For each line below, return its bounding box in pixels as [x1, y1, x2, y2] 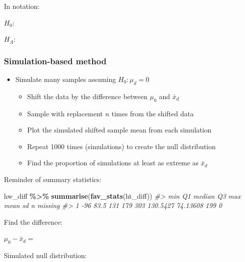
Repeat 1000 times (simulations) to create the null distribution [27, 141, 216, 151]
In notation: [4, 1, 40, 11]
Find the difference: [4, 216, 63, 227]
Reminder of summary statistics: [4, 174, 101, 184]
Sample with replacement [27, 108, 103, 118]
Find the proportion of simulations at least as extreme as [27, 157, 199, 168]
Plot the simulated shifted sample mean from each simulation [27, 125, 212, 135]
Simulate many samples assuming [15, 74, 116, 84]
